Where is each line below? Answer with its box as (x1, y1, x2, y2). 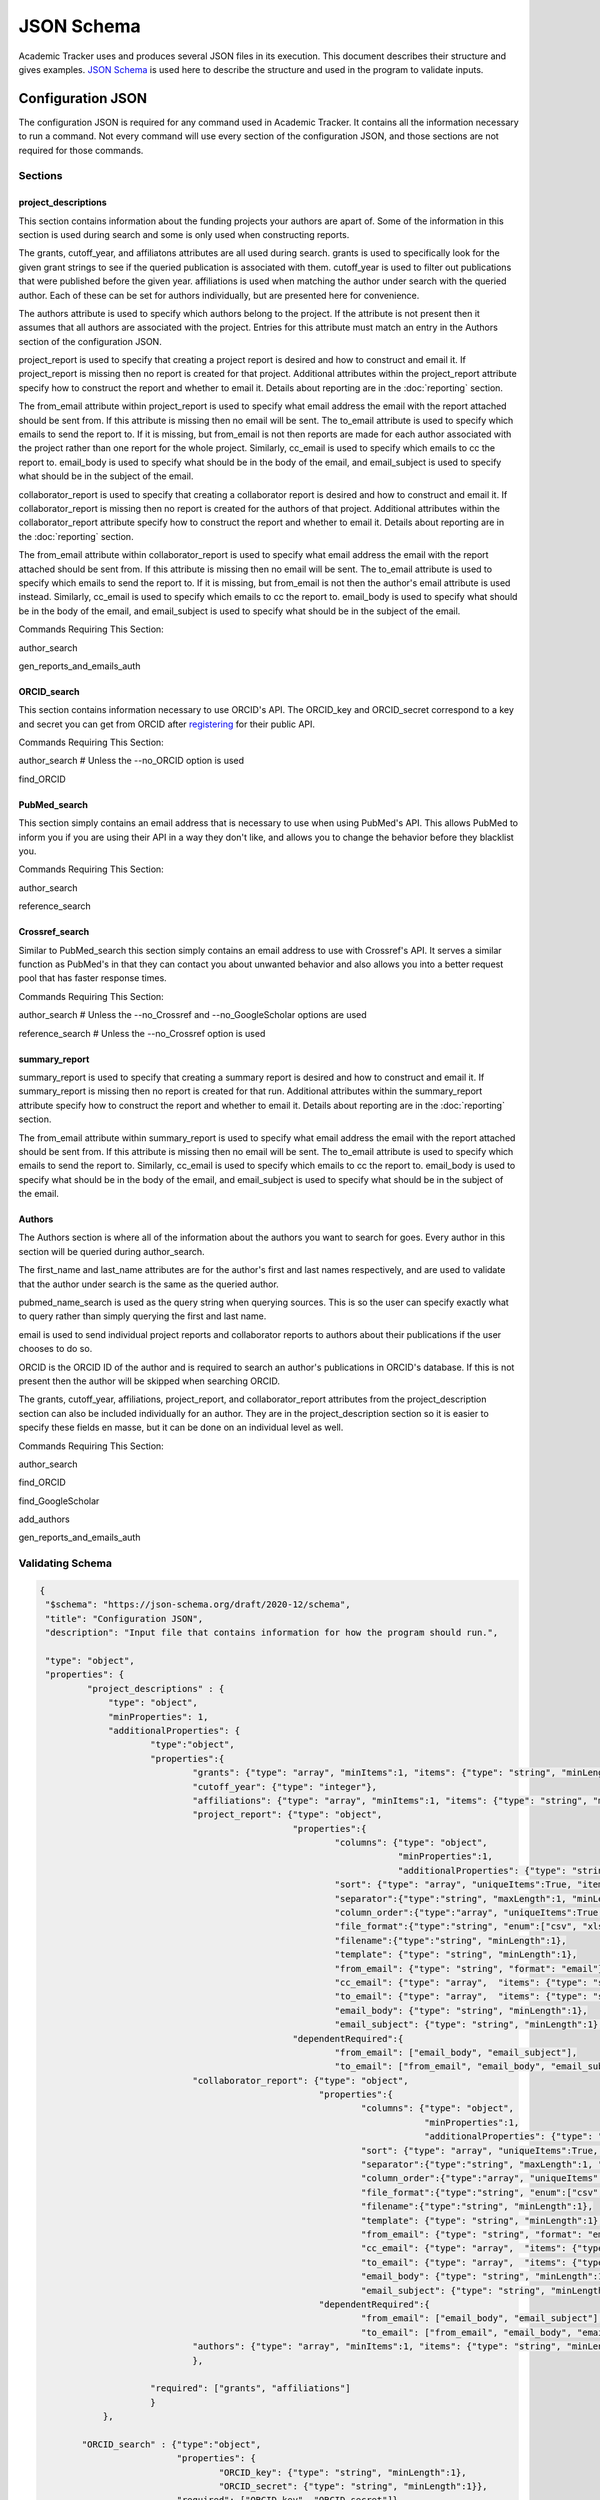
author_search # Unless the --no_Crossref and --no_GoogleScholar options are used (18, 1009, 367, 1021)
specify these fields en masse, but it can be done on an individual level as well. (18, 1421, 344, 1434)
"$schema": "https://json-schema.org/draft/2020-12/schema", (45, 1599, 351, 1610)
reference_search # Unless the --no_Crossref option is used (18, 1027, 266, 1039)
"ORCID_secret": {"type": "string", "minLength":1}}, (218, 2481, 489, 2492)
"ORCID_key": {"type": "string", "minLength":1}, (218, 2466, 467, 2478)
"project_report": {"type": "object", (192, 1809, 383, 1820)
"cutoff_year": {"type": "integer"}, (192, 1781, 378, 1792)
